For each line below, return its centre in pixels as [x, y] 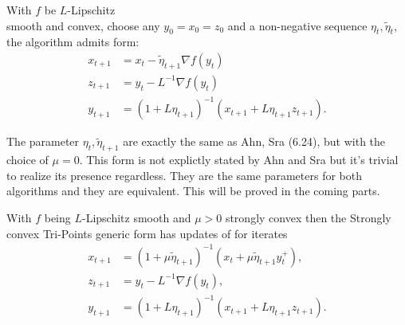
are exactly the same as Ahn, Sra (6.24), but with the [254, 141]
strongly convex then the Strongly [308, 217]
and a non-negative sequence [297, 25]
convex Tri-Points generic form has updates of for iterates [147, 233]
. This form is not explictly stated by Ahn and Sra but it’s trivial [239, 160]
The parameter [43, 141]
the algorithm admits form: [73, 42]
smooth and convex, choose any [83, 25]
